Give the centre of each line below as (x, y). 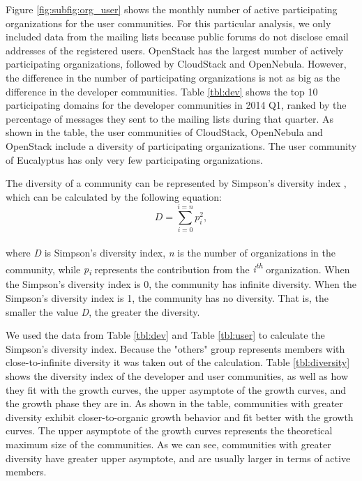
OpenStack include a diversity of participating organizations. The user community (181, 145)
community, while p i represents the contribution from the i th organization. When (178, 269)
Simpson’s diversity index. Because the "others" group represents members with (175, 348)
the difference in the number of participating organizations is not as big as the (173, 77)
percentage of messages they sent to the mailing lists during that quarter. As (170, 118)
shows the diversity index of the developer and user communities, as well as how (177, 375)
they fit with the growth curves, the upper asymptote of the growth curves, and (176, 389)
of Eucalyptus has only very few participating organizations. (134, 159)
